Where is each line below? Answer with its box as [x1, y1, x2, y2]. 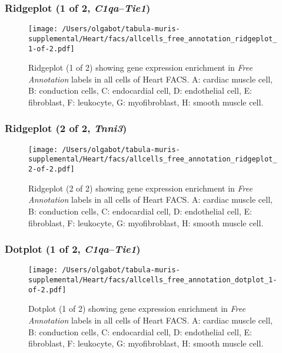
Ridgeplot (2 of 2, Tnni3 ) [5, 121, 127, 136]
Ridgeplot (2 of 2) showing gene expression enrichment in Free [28, 182, 253, 194]
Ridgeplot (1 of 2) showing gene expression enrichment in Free [28, 61, 253, 74]
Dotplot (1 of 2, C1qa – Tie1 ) [5, 242, 141, 256]
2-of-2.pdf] [28, 165, 75, 174]
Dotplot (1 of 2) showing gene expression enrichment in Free [28, 302, 245, 315]
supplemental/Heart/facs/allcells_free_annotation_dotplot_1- [28, 276, 277, 284]
